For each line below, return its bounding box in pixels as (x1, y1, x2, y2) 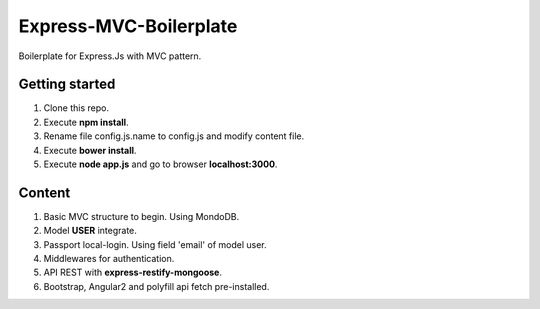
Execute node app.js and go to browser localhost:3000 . (43, 158, 278, 170)
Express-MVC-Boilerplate (18, 15, 238, 37)
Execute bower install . (43, 144, 137, 156)
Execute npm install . (43, 116, 129, 128)
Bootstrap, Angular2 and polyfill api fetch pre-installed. (43, 280, 270, 292)
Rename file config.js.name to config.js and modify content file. (43, 130, 305, 142)
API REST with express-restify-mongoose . (43, 266, 222, 279)
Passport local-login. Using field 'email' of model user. (43, 238, 267, 250)
